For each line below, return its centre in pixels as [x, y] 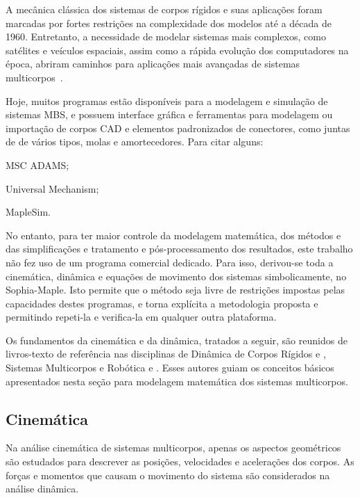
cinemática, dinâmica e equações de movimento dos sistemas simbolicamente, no [176, 276]
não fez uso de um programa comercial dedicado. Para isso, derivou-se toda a [170, 262]
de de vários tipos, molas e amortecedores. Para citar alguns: [135, 142]
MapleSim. [28, 212]
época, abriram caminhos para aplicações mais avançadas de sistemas [153, 64]
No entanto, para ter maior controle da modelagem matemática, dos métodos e [173, 235]
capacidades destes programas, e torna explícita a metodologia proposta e [162, 303]
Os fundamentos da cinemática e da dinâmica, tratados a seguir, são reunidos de [177, 340]
